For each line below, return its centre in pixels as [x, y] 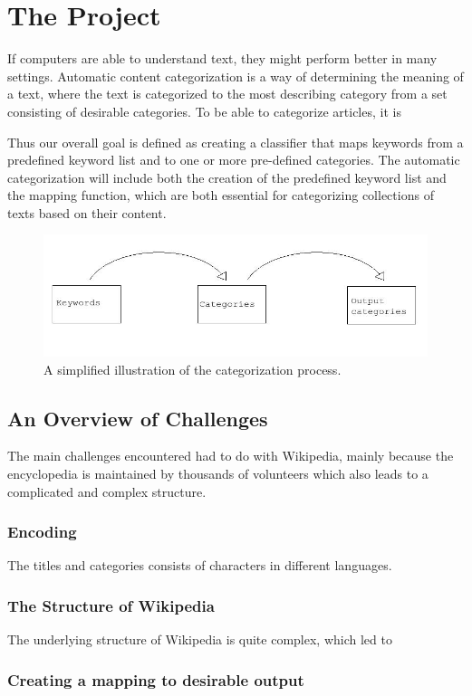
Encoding [42, 532]
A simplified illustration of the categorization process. [193, 369]
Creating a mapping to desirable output [156, 679]
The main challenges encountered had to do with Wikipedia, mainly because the [231, 456]
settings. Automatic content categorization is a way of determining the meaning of [236, 76]
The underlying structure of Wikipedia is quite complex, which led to [200, 639]
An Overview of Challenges [138, 418]
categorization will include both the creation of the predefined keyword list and [227, 177]
